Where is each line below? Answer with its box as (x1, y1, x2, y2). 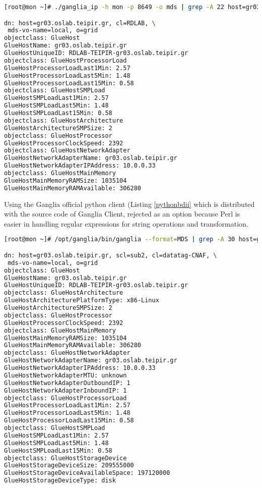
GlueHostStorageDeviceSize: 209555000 (4, 462, 134, 469)
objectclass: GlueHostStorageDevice (4, 454, 127, 462)
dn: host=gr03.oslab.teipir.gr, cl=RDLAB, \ (4, 19, 156, 27)
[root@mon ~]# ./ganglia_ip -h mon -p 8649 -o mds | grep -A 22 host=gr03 (4, 4, 260, 11)
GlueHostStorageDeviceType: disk (4, 477, 116, 484)
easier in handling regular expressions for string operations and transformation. (4, 218, 248, 229)
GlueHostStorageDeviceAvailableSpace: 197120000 (4, 469, 170, 477)
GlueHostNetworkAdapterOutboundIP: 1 (4, 379, 130, 387)
